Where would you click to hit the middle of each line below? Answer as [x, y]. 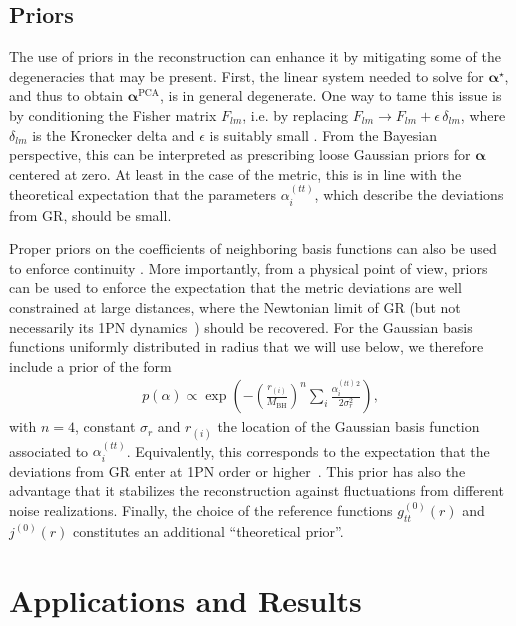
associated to [49, 450]
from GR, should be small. [90, 214]
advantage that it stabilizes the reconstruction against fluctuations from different [256, 490]
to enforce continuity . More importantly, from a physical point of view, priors [248, 267]
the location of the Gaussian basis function [348, 426]
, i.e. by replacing [295, 114]
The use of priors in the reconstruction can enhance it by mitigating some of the [255, 56]
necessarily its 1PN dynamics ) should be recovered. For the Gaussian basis [241, 326]
